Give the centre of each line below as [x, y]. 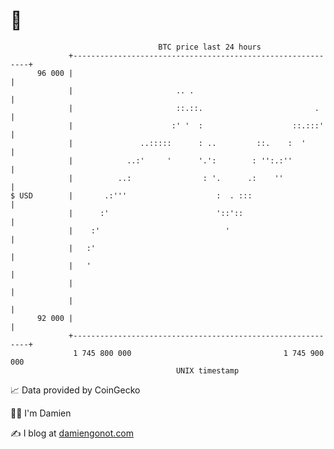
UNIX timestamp [207, 370]
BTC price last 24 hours [210, 47]
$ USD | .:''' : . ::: [131, 195]
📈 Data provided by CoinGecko [75, 390]
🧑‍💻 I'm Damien [41, 413]
